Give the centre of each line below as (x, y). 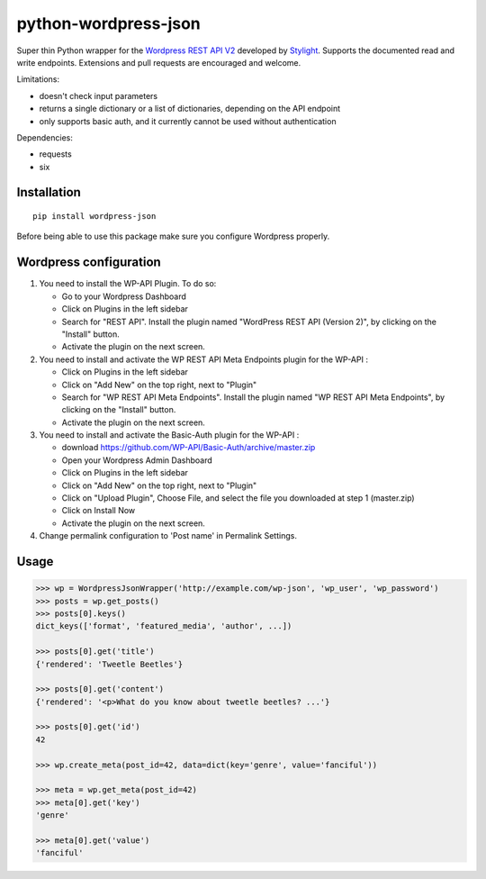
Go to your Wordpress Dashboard (124, 296)
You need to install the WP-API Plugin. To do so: (128, 284)
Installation (49, 192)
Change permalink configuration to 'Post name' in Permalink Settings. (168, 536)
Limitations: (38, 79)
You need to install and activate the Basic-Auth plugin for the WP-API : (169, 435)
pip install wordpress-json (94, 217)
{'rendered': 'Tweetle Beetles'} (109, 664)
